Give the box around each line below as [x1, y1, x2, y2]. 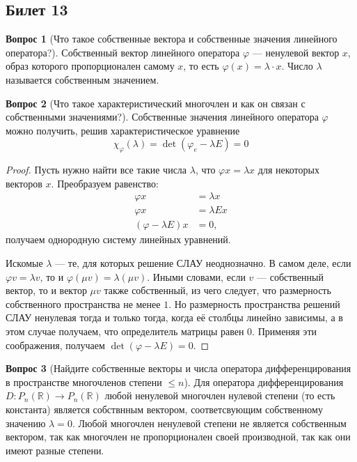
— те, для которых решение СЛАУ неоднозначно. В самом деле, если [55, 256, 351, 270]
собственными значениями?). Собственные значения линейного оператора [6, 109, 319, 124]
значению [6, 415, 46, 430]
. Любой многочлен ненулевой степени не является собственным [72, 415, 347, 430]
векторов [6, 176, 42, 190]
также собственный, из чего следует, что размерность [104, 283, 331, 298]
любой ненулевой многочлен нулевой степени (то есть [104, 388, 335, 403]
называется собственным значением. [6, 72, 159, 86]
